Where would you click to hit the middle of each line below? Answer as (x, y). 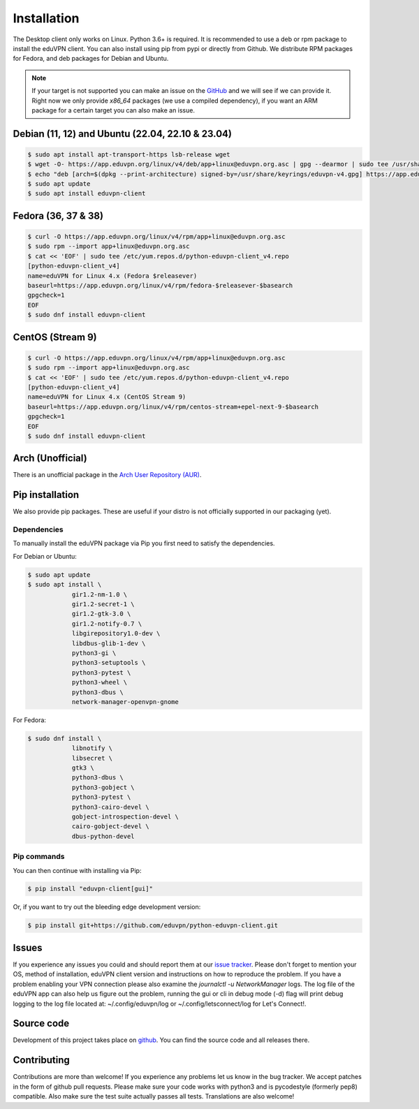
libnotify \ (92, 748)
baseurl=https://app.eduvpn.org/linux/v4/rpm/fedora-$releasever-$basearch (160, 285)
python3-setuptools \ (109, 663)
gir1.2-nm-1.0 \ (100, 594)
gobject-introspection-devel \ (125, 816)
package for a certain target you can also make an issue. (113, 110)
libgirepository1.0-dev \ (116, 633)
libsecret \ (92, 758)
